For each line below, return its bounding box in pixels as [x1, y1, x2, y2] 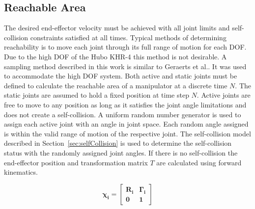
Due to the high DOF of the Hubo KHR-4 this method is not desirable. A [4, 51, 227, 61]
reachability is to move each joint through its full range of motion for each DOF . [4, 42, 247, 52]
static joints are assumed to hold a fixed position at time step [4, 90, 189, 100]
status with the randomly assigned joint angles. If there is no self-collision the [4, 147, 238, 157]
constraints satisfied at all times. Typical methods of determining [30, 32, 227, 42]
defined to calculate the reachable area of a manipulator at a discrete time [4, 80, 227, 90]
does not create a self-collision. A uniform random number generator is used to [4, 109, 241, 119]
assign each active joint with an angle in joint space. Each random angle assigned [4, 119, 249, 129]
